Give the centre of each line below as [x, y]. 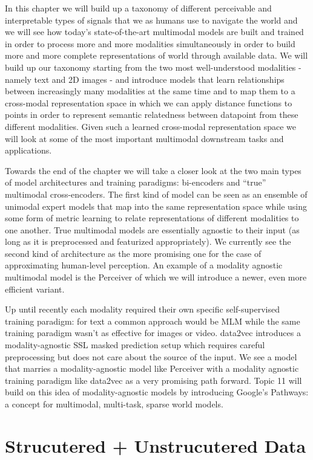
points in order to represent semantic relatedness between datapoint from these [152, 115]
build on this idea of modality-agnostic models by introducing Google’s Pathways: [157, 392]
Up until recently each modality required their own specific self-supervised [142, 309]
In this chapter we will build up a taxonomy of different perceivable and [138, 8]
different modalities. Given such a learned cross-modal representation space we [150, 126]
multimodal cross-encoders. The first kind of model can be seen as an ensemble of [156, 194]
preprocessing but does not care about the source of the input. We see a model [151, 356]
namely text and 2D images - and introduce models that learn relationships [145, 79]
